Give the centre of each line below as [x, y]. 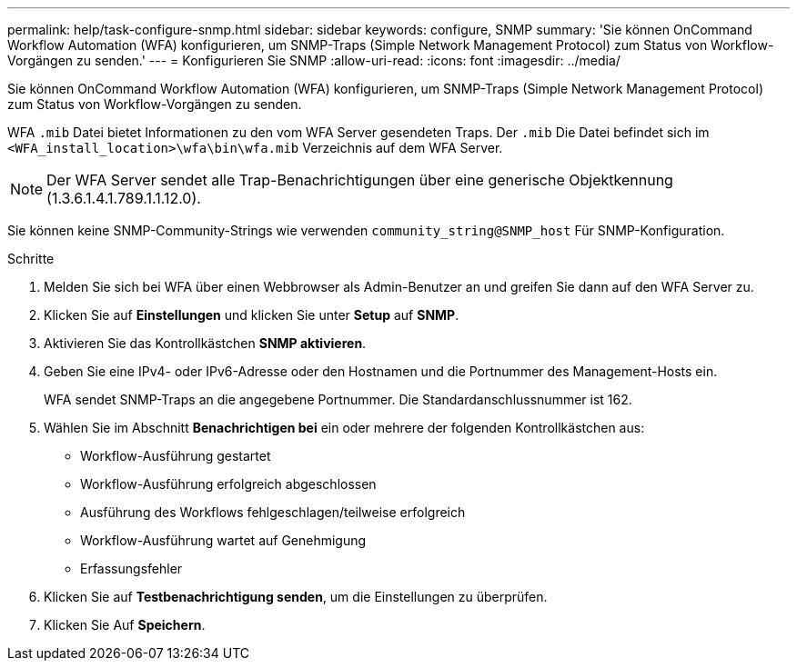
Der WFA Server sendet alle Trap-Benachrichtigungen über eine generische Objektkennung [360, 180]
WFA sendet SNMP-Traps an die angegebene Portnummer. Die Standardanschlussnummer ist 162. [338, 399]
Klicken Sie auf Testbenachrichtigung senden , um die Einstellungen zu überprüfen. [296, 597]
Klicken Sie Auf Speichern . [125, 625]
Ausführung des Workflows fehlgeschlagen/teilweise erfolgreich [273, 512]
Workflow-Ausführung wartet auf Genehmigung [223, 540]
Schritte [31, 259]
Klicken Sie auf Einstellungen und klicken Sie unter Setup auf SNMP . [252, 315]
